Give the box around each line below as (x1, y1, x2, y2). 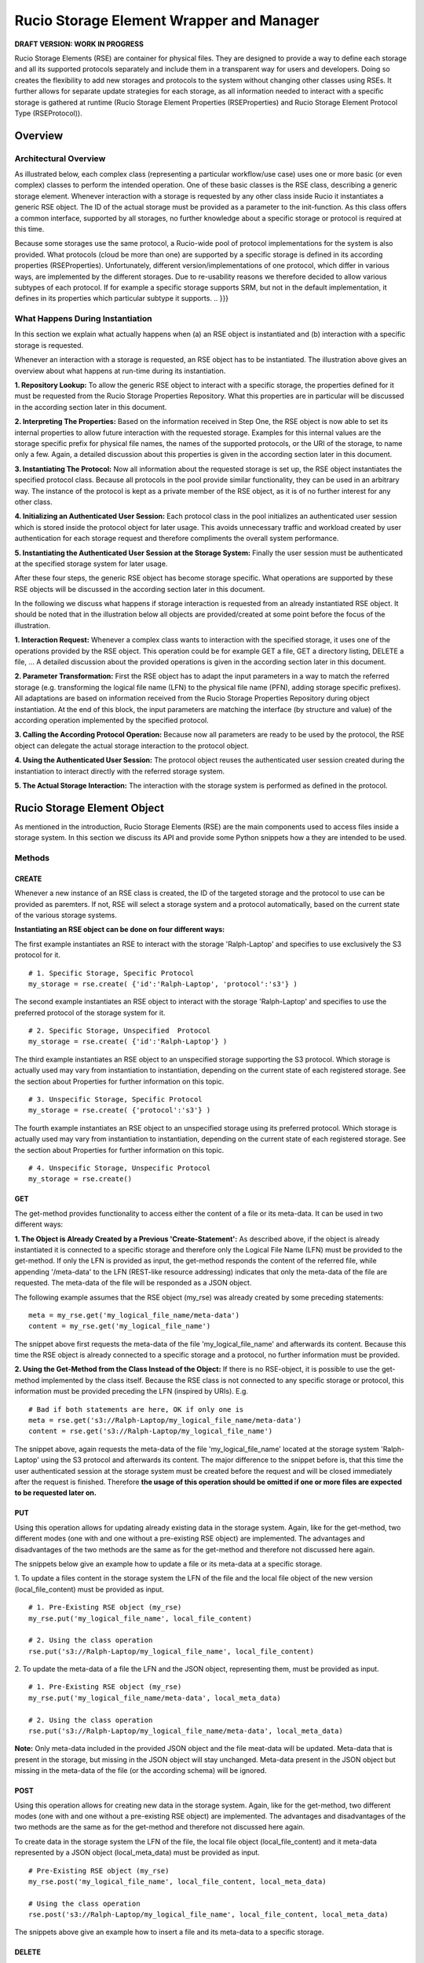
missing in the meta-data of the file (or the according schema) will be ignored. (14, 1766, 267, 1775)
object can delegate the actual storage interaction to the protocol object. (14, 740, 249, 750)
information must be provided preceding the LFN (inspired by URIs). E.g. (14, 1387, 249, 1396)
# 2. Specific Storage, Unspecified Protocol (28, 1026, 211, 1036)
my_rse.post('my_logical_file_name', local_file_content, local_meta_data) (28, 1877, 327, 1886)
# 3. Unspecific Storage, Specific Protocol (28, 1095, 203, 1104)
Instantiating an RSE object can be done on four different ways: (14, 925, 225, 934)
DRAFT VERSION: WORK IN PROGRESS (14, 39, 144, 49)
